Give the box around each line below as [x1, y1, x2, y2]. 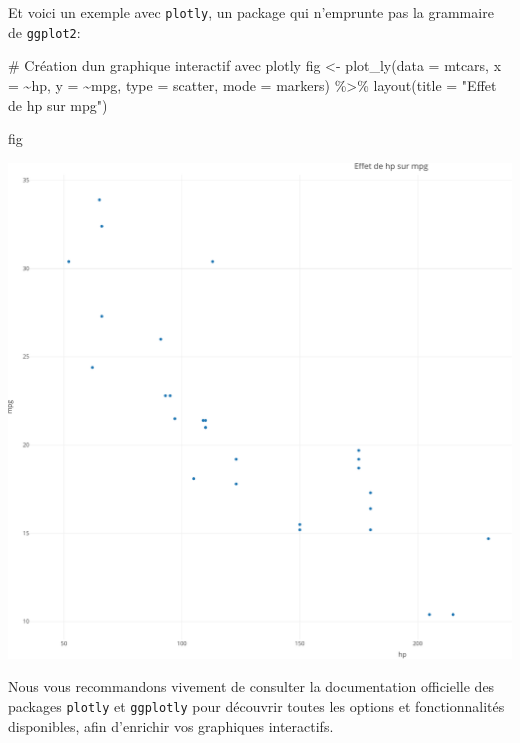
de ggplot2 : [8, 21, 81, 42]
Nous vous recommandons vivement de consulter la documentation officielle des [8, 676, 495, 697]
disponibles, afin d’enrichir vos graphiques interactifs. [8, 715, 334, 736]
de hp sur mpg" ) [8, 94, 108, 115]
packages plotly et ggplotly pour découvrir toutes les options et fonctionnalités [8, 696, 505, 716]
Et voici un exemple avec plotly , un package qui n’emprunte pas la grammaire [8, 2, 494, 22]
